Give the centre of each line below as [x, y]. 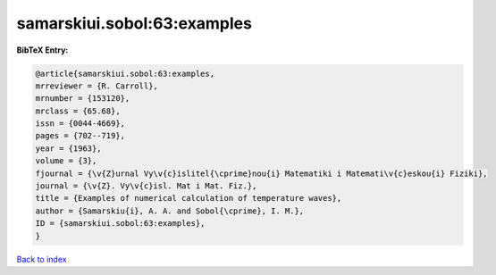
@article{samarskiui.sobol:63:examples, [125, 73]
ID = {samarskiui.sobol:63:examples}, [120, 224]
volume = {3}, [66, 161]
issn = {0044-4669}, [80, 124]
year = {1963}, [68, 148]
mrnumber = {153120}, [83, 99]
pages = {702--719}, [80, 136]
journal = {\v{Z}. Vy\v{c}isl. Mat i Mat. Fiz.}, [146, 186]
